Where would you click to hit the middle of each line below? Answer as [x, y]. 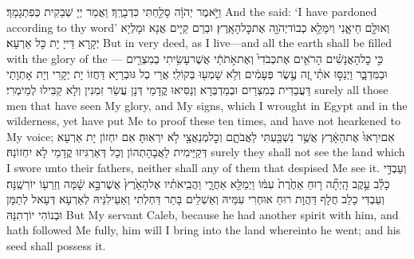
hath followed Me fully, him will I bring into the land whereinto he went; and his [204, 230]
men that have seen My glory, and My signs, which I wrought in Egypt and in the [207, 105]
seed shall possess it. [56, 245]
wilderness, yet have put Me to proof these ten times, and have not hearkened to [203, 121]
